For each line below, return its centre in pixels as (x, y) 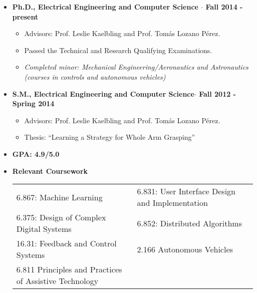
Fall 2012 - (217, 93)
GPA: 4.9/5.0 (36, 154)
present (25, 16)
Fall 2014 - (224, 7)
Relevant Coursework (50, 171)
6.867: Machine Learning (59, 197)
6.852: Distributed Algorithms (189, 223)
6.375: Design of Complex (61, 217)
